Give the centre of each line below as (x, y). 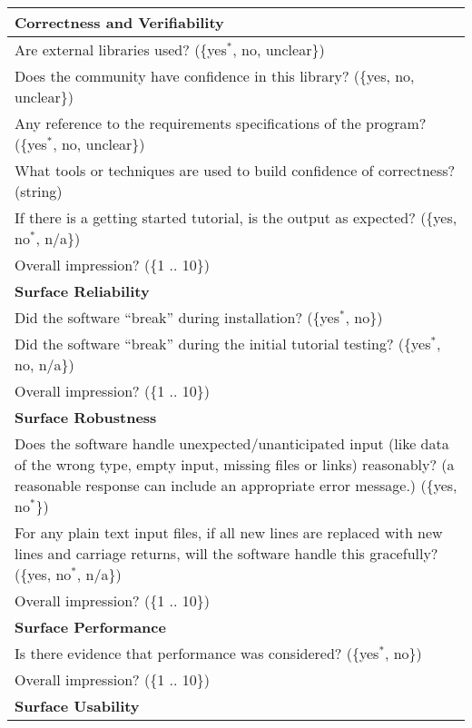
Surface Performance (90, 627)
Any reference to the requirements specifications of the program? (221, 123)
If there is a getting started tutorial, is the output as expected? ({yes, (236, 217)
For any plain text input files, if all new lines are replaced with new (229, 532)
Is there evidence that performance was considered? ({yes (197, 653)
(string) (39, 191)
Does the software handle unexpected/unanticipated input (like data (232, 443)
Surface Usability (77, 706)
